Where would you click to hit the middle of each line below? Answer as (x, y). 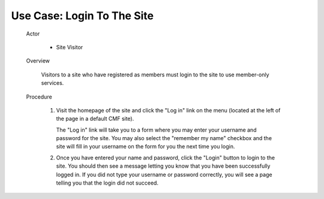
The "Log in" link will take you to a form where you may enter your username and (156, 130)
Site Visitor (70, 47)
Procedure (39, 97)
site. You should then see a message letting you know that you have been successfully (163, 166)
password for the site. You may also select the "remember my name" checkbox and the (164, 138)
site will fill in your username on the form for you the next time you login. (145, 147)
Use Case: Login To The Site (82, 16)
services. (52, 83)
